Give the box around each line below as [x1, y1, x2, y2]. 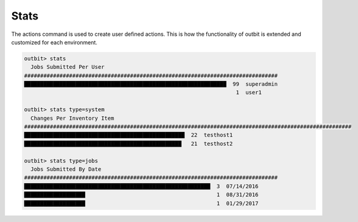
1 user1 [235, 89, 262, 96]
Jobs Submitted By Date [30, 166, 102, 173]
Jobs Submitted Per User [30, 64, 105, 71]
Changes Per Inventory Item [30, 114, 114, 122]
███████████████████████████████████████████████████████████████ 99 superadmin [24, 81, 278, 88]
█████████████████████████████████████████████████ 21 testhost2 [24, 140, 233, 147]
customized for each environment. [11, 38, 97, 46]
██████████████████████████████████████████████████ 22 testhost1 [24, 131, 233, 139]
